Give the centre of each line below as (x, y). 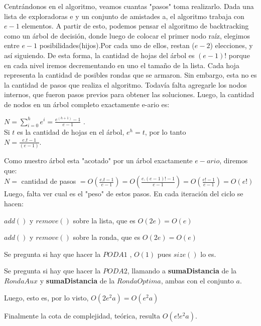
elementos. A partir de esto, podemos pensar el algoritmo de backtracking (135, 26)
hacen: (14, 204)
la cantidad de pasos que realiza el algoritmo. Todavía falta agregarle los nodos (125, 84)
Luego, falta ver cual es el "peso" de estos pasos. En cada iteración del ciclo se (124, 194)
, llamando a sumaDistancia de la (182, 271)
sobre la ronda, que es (107, 237)
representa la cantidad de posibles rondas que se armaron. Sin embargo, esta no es (130, 75)
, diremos (234, 160)
